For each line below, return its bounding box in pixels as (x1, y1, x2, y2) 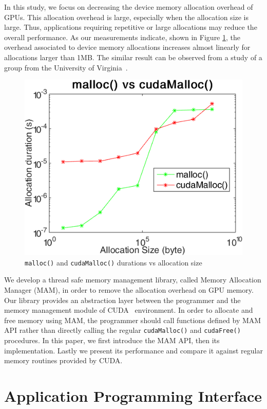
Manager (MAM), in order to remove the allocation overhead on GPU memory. (4, 284, 254, 295)
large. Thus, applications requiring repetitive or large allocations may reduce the (4, 22, 257, 32)
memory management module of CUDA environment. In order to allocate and (4, 305, 253, 315)
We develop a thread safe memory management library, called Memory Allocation (4, 274, 261, 285)
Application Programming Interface (4, 385, 262, 406)
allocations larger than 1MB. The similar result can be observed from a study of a (4, 51, 262, 62)
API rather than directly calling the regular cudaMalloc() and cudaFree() (4, 325, 241, 335)
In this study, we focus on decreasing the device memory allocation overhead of (4, 2, 253, 12)
